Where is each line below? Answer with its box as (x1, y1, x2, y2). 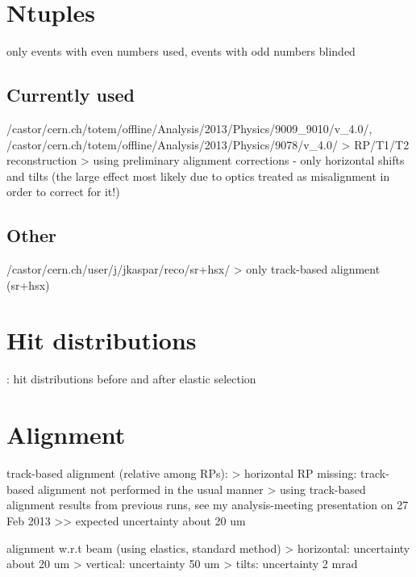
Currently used (6, 82, 135, 107)
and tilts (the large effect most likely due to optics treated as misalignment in (6, 167, 390, 184)
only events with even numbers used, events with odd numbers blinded (6, 43, 356, 60)
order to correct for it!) (6, 183, 120, 200)
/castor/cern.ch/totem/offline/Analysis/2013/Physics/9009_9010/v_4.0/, (6, 119, 372, 136)
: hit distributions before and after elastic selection (6, 370, 256, 387)
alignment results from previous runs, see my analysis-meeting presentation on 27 (6, 496, 409, 513)
